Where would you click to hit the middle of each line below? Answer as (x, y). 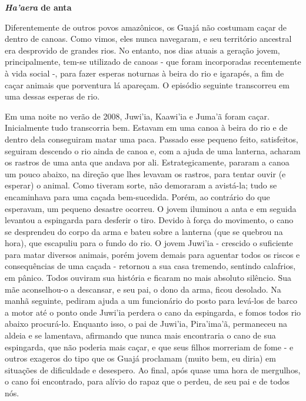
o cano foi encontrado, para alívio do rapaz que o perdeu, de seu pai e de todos (147, 381)
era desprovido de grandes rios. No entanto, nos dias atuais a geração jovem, (142, 50)
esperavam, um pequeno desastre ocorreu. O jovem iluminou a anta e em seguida (151, 208)
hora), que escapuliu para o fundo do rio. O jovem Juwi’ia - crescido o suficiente (149, 243)
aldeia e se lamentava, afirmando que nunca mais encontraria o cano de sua (140, 335)
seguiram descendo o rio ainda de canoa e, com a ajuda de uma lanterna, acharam (153, 150)
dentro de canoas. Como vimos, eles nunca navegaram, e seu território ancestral (148, 39)
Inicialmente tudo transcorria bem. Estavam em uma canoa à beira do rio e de (146, 127)
